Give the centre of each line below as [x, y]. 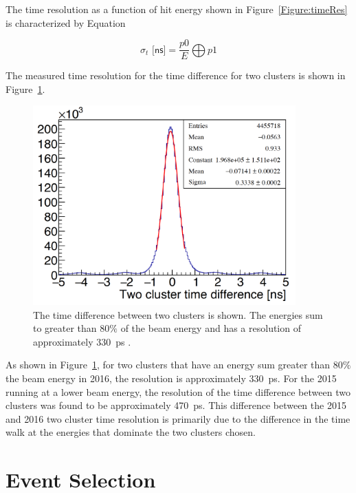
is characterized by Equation [66, 22]
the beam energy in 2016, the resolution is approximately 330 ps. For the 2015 [171, 378]
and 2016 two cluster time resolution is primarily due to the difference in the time [178, 418]
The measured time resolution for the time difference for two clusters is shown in [176, 75]
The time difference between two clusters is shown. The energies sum [178, 314]
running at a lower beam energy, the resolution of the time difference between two [178, 391]
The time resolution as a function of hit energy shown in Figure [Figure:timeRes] [177, 9]
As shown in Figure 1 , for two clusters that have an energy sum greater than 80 [174, 365]
